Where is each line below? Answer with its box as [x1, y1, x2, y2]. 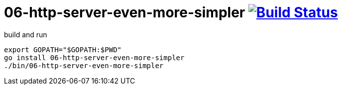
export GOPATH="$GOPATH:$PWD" [4, 45, 122, 54]
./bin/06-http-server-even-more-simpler [4, 61, 164, 70]
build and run [4, 30, 47, 39]
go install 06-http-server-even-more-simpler [4, 53, 185, 62]
